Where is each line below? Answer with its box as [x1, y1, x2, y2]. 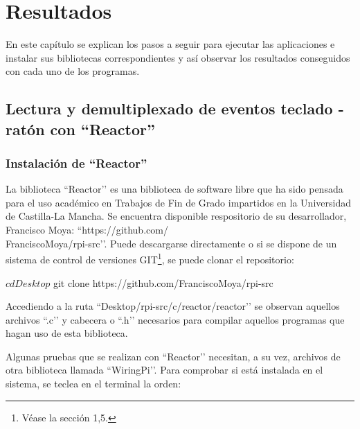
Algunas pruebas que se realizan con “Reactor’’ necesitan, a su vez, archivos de [6, 349, 341, 363]
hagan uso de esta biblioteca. [6, 326, 128, 340]
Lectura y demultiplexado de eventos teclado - [6, 98, 344, 119]
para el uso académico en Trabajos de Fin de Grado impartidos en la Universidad [6, 195, 351, 209]
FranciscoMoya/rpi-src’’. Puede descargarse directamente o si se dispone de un [6, 236, 337, 250]
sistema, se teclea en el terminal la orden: [6, 376, 181, 391]
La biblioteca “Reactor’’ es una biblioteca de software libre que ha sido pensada [6, 182, 343, 196]
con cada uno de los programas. [6, 64, 140, 78]
